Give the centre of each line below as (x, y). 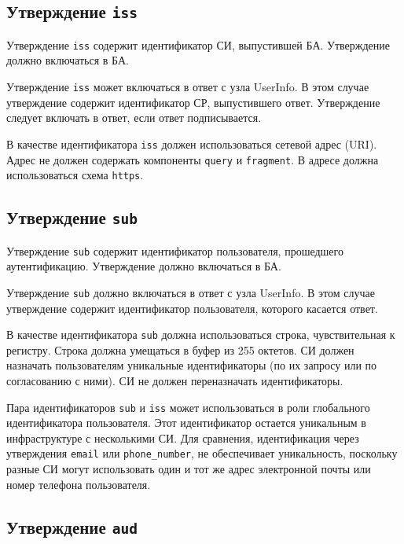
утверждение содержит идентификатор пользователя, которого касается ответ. (192, 308)
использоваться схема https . (75, 175)
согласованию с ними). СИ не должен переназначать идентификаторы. (175, 380)
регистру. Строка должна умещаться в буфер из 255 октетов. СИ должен (180, 349)
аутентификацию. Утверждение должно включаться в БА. (144, 266)
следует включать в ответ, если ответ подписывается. (134, 118)
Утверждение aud (72, 526)
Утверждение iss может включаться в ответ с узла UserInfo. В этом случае (188, 87)
